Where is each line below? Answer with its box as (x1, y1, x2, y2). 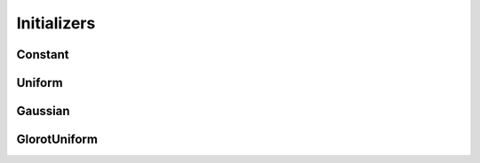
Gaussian (16, 104, 70, 119)
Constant (16, 47, 69, 62)
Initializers (16, 13, 96, 33)
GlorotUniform (16, 132, 98, 147)
